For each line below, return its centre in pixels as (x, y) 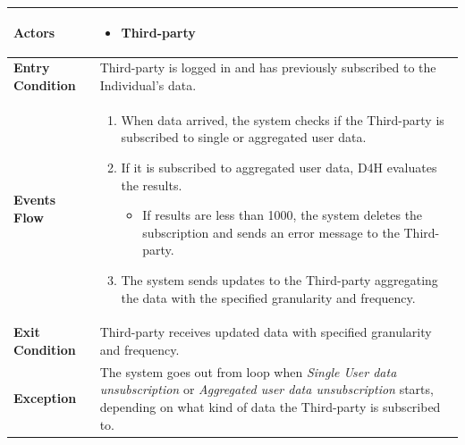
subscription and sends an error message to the (271, 232)
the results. (152, 185)
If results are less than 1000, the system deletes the (283, 215)
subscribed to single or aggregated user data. (244, 137)
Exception (45, 398)
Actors (34, 32)
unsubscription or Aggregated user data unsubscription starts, (266, 389)
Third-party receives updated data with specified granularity (266, 332)
